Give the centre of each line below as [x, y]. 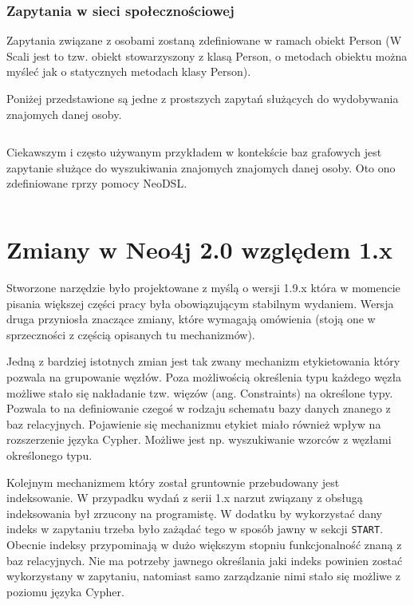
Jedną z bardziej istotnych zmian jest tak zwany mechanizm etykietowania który [203, 361]
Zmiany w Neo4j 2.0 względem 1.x [199, 249]
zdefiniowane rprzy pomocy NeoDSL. [97, 183]
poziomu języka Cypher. [65, 591]
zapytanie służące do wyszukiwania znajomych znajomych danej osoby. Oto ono [201, 167]
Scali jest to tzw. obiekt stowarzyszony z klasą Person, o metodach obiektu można [207, 55]
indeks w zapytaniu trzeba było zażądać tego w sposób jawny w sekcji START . [195, 529]
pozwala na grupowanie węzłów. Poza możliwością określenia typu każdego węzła [204, 377]
